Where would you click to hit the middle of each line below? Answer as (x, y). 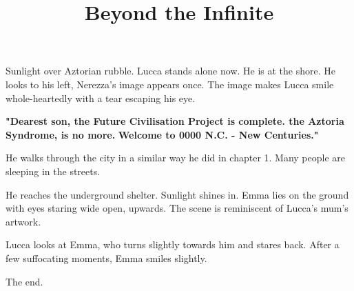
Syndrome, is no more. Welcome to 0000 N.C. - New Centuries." (162, 134)
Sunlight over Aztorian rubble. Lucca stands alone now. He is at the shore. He (170, 71)
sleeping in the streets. (53, 171)
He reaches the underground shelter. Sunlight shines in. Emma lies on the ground (177, 194)
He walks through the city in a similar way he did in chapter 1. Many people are (176, 158)
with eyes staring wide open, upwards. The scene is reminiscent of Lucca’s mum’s (177, 208)
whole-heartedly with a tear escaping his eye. (101, 98)
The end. (24, 281)
